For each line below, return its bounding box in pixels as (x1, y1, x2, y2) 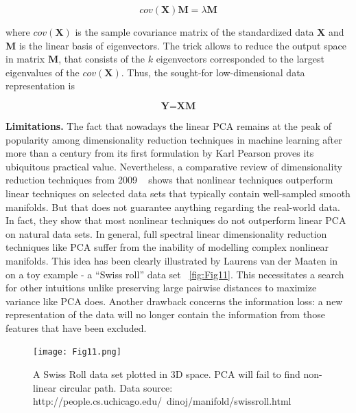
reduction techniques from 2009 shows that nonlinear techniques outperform (5, 172, 333, 187)
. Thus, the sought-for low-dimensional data (121, 65, 305, 79)
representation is (5, 78, 75, 93)
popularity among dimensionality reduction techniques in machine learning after (5, 132, 342, 146)
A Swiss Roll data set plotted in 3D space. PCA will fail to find (33, 367, 300, 381)
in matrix (5, 52, 45, 66)
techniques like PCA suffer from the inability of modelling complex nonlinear (5, 240, 329, 254)
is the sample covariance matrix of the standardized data (75, 25, 314, 38)
